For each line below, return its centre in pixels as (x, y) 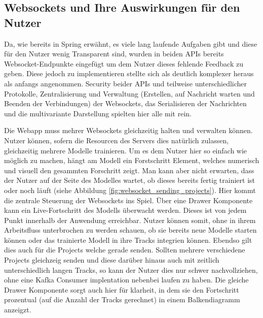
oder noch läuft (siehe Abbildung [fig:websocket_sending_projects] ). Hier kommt (130, 190)
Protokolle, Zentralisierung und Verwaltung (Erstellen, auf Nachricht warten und (129, 93)
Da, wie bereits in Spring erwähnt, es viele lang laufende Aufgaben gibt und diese (131, 43)
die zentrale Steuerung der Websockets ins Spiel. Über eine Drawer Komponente (128, 200)
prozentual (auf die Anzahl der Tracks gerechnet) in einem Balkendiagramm (122, 299)
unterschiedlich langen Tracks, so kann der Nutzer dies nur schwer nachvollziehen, (131, 269)
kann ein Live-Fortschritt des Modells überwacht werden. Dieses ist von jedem (125, 210)
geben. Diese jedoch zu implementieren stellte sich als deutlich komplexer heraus (129, 73)
